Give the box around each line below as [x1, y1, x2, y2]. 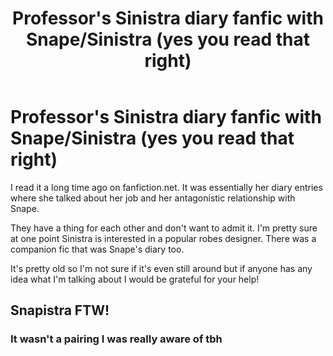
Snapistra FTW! [10, 302, 110, 319]
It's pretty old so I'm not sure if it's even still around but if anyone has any [10, 262, 313, 274]
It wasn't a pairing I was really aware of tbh [10, 332, 223, 346]
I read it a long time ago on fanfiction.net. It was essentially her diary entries [10, 181, 323, 193]
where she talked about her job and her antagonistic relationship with [10, 192, 296, 204]
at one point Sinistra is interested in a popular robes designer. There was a [10, 232, 317, 244]
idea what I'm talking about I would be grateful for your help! [10, 273, 260, 285]
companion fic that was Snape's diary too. [10, 243, 185, 255]
